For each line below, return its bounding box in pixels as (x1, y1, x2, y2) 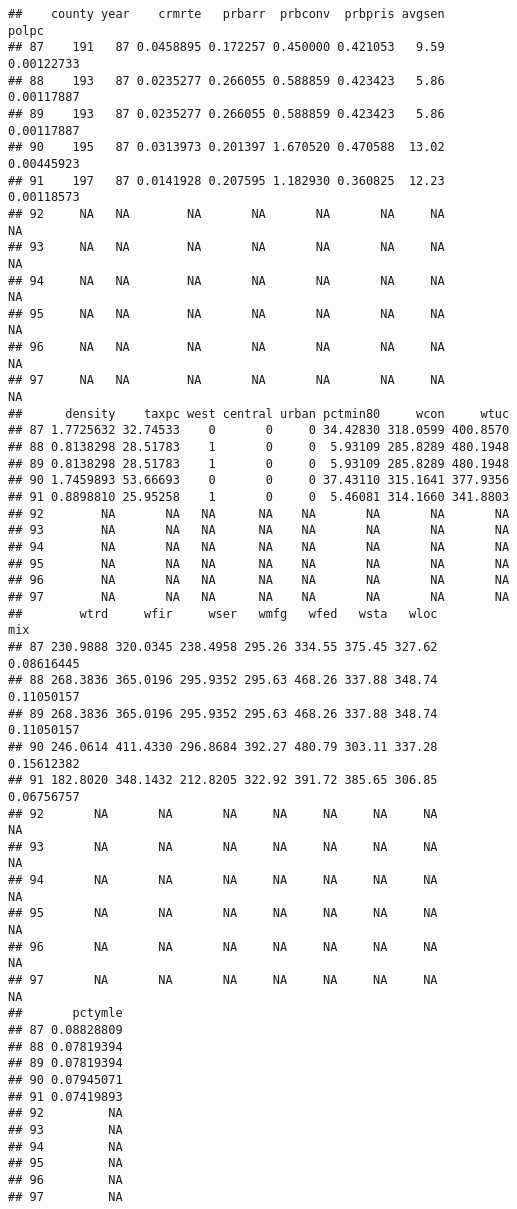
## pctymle (8, 1006, 123, 1021)
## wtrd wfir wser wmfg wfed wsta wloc (8, 606, 438, 621)
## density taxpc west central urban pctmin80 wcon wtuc (8, 406, 510, 421)
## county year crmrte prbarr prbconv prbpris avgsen (8, 7, 445, 21)
